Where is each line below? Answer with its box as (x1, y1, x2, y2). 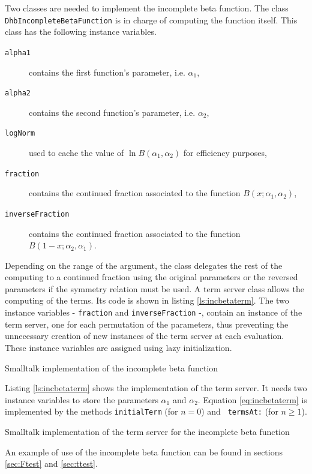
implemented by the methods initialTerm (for (5, 405, 178, 418)
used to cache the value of (29, 146, 124, 158)
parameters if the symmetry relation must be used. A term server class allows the (5, 282, 304, 295)
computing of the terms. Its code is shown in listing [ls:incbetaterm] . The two (5, 294, 289, 307)
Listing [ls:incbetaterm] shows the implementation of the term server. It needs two (5, 382, 307, 394)
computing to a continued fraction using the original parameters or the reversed (5, 271, 298, 283)
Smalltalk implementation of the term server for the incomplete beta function (5, 425, 290, 437)
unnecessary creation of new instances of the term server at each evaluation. (5, 329, 284, 342)
